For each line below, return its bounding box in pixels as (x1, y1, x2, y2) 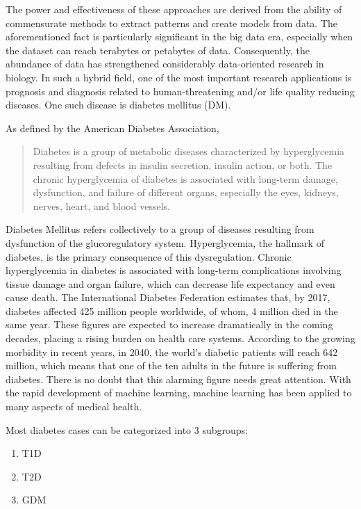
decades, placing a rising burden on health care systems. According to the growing (6, 331, 355, 346)
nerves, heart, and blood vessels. (33, 198, 170, 213)
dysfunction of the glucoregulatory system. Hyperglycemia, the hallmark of (6, 235, 324, 250)
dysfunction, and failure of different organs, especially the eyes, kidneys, (33, 185, 339, 200)
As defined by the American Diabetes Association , (6, 120, 219, 135)
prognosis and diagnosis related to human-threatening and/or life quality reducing (6, 83, 355, 98)
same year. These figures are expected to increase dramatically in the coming (6, 317, 333, 332)
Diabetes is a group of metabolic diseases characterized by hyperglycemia (33, 144, 345, 159)
